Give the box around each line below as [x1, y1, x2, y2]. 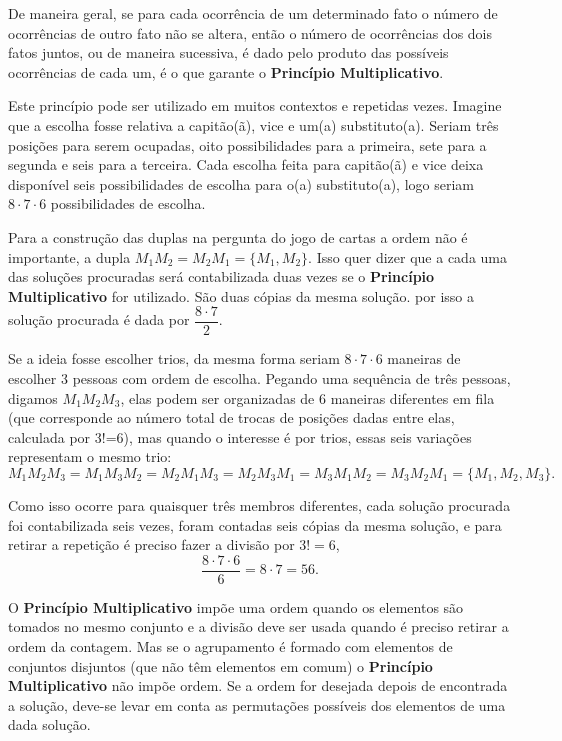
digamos [8, 387, 58, 408]
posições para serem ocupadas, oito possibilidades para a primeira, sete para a [8, 134, 487, 155]
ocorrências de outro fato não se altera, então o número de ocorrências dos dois [8, 22, 493, 43]
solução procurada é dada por [8, 309, 190, 330]
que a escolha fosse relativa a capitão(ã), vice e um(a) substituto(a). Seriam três [8, 114, 499, 135]
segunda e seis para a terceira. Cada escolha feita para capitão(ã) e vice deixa [8, 154, 484, 175]
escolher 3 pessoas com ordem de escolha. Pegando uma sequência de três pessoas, [8, 367, 511, 388]
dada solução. [8, 714, 91, 735]
